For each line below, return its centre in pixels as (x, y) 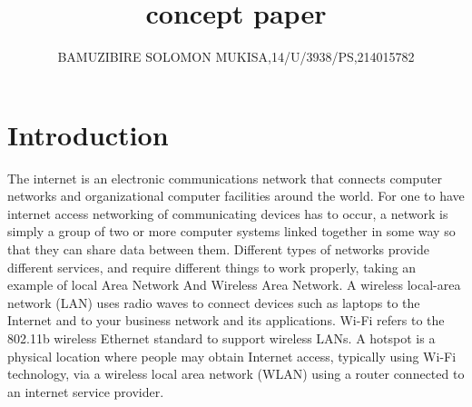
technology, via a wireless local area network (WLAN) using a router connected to (236, 374)
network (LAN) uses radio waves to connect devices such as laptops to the (214, 302)
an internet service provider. (86, 391)
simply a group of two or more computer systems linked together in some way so (231, 231)
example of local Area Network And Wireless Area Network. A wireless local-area (234, 285)
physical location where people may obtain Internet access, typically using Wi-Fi (232, 356)
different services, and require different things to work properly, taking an (212, 267)
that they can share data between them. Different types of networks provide (218, 249)
